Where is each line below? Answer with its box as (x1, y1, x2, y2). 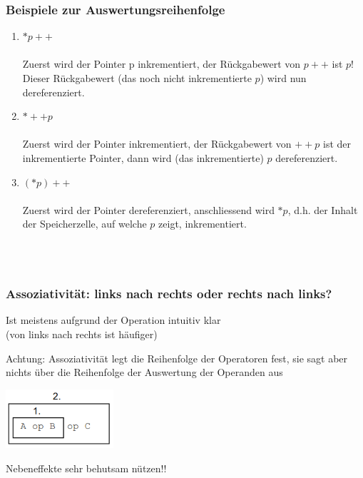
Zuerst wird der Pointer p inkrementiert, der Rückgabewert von (22, 56, 301, 71)
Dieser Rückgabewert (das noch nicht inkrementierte (22, 71, 252, 85)
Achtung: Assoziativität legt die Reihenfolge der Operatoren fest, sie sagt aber (6, 350, 348, 365)
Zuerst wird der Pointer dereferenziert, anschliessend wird (22, 202, 275, 217)
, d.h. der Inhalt (287, 202, 358, 217)
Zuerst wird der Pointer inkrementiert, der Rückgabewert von (22, 136, 292, 151)
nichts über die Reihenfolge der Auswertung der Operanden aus (6, 365, 283, 380)
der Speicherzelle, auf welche (22, 216, 147, 231)
